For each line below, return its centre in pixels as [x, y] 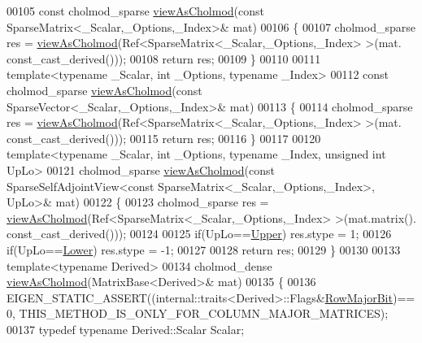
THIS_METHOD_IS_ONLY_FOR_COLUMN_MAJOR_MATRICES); [204, 313]
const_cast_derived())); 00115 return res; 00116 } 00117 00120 [164, 138]
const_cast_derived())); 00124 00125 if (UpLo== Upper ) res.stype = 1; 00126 [199, 234]
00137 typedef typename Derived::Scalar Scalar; [126, 329]
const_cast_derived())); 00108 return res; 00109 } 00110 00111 [164, 58]
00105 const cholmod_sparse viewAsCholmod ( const [135, 11]
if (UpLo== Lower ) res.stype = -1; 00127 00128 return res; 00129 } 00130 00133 [204, 249]
